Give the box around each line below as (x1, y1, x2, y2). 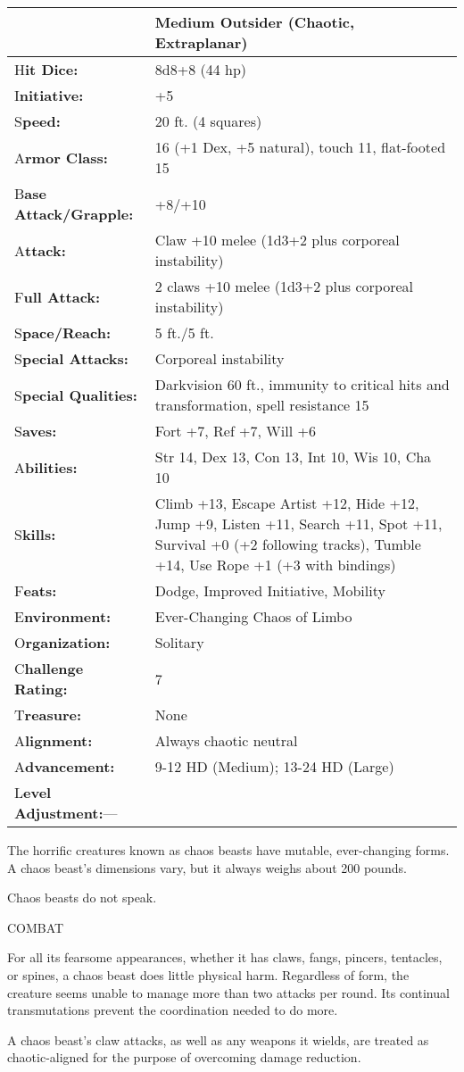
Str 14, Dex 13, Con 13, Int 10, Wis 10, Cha (154, 446, 432, 467)
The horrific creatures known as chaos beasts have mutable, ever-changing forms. (7, 841, 450, 859)
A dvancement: (14, 756, 115, 777)
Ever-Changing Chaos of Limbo (154, 606, 352, 627)
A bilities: (14, 456, 78, 478)
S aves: (14, 420, 57, 441)
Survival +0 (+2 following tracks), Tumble (154, 534, 421, 554)
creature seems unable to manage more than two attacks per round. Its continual (7, 983, 450, 1001)
